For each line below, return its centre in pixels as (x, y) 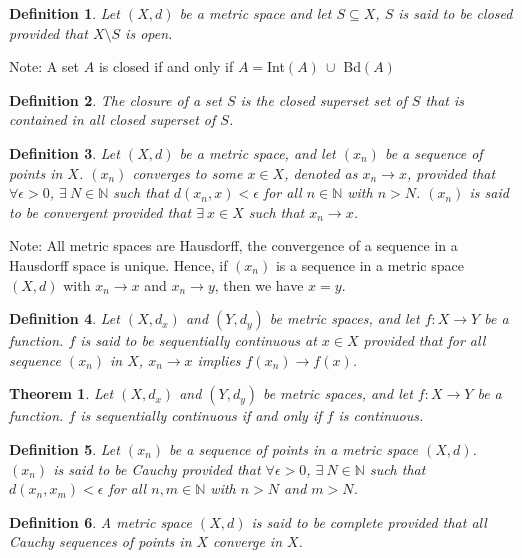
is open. (149, 32)
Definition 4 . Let (64, 318)
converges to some (187, 172)
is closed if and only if (166, 66)
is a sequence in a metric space (369, 264)
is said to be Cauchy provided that (157, 468)
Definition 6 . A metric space (100, 521)
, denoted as (321, 172)
